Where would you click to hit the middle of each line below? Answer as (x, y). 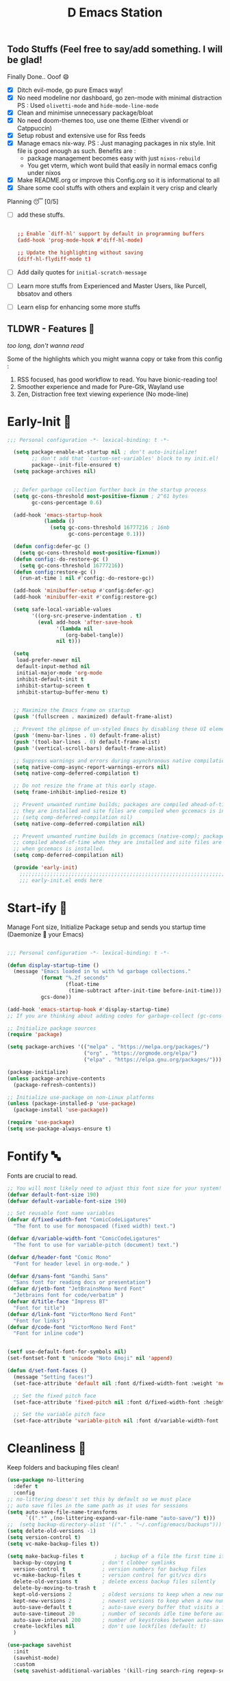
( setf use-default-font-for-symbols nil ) (67, 1352)
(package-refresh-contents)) (55, 1085)
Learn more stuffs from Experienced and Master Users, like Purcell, (112, 285)
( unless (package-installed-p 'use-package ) (72, 1104)
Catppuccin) (35, 128)
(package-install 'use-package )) (61, 1110)
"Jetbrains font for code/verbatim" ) (69, 1295)
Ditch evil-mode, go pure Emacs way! (70, 90)
